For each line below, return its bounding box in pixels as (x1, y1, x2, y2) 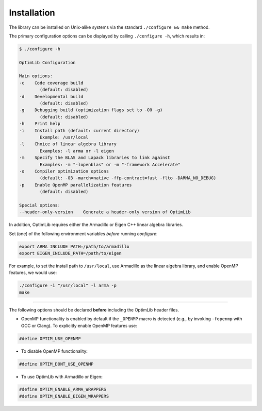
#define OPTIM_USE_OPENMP (19, 336, 81, 341)
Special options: (19, 202, 61, 208)
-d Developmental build (19, 94, 83, 99)
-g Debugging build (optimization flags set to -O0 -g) (19, 107, 163, 113)
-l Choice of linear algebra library (19, 141, 116, 147)
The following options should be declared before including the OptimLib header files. (9, 307, 179, 313)
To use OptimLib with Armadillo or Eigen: (21, 374, 103, 379)
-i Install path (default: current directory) (19, 128, 140, 133)
